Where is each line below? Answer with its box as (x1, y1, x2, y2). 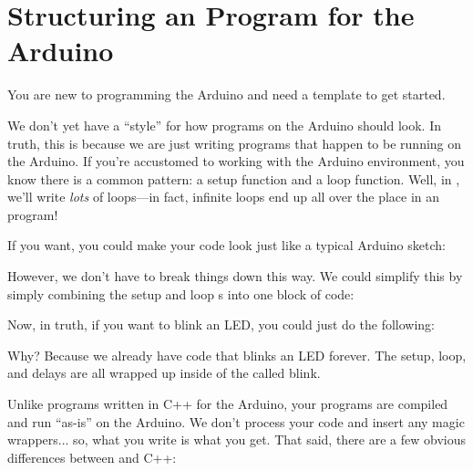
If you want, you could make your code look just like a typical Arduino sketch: (7, 235, 446, 255)
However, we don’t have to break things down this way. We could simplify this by (7, 267, 463, 286)
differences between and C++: (7, 447, 177, 466)
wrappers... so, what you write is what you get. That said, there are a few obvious (7, 430, 467, 449)
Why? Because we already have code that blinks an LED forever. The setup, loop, (7, 345, 467, 364)
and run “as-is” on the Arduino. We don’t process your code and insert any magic (7, 412, 465, 431)
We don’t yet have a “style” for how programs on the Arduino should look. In (7, 115, 442, 134)
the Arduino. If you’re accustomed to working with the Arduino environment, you (7, 152, 465, 171)
